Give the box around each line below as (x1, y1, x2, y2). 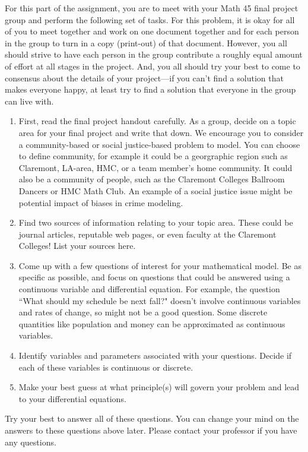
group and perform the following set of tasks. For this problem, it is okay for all (5, 13, 295, 26)
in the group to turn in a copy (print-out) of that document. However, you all (5, 36, 287, 49)
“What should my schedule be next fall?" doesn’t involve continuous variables (18, 294, 301, 306)
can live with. (5, 94, 54, 107)
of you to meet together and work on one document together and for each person (5, 25, 299, 37)
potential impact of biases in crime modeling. (18, 196, 183, 208)
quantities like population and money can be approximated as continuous (18, 317, 285, 330)
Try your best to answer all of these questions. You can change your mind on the (5, 412, 299, 425)
